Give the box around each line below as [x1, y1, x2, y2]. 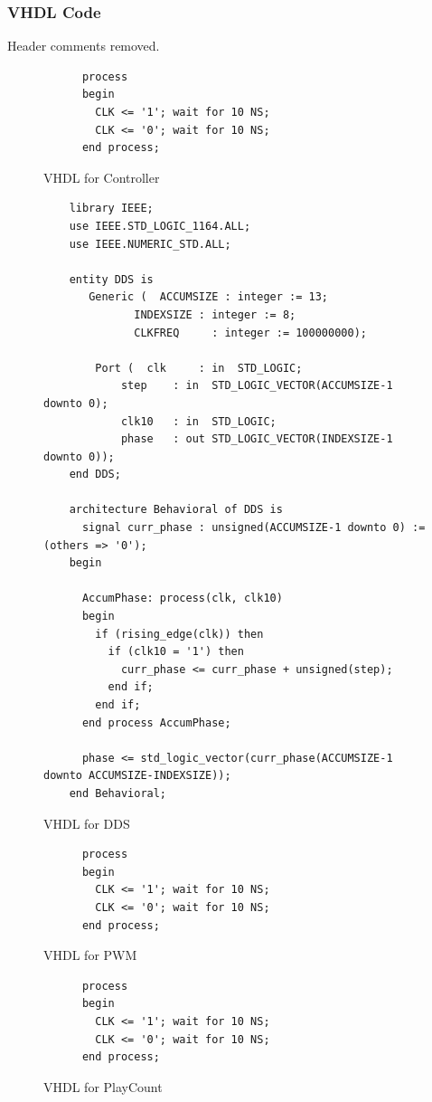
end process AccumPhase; [81, 716, 231, 729]
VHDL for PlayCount [43, 1077, 163, 1096]
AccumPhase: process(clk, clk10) [81, 592, 283, 605]
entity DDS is [69, 272, 154, 286]
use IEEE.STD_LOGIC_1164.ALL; [69, 219, 251, 233]
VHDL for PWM [43, 945, 137, 964]
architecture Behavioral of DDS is [69, 503, 283, 517]
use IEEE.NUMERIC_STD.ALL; [69, 237, 231, 251]
